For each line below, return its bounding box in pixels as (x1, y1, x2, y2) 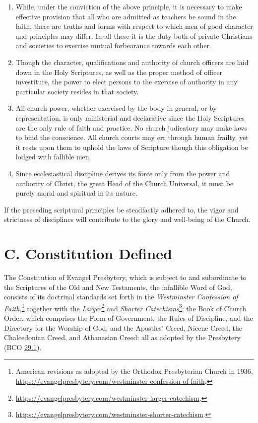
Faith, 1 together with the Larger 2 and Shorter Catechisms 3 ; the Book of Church (4, 301, 246, 313)
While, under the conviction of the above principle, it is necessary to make (15, 1, 242, 11)
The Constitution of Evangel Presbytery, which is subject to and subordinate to (4, 272, 247, 282)
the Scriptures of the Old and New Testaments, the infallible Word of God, (4, 282, 232, 292)
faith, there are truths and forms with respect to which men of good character (15, 21, 253, 31)
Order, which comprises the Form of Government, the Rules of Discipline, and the (4, 313, 253, 323)
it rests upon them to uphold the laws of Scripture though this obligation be (15, 141, 248, 152)
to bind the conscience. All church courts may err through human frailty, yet (15, 132, 249, 142)
